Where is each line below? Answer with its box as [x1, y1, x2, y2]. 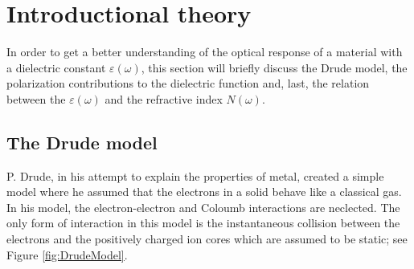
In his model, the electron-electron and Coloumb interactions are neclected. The [6, 198, 400, 215]
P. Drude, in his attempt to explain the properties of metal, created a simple [6, 167, 384, 184]
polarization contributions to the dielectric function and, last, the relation [6, 75, 370, 92]
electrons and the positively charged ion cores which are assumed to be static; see [6, 230, 408, 247]
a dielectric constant [6, 59, 106, 75]
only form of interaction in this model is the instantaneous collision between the [6, 214, 400, 231]
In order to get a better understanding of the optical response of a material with [6, 43, 403, 60]
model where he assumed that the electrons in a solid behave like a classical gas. [6, 183, 402, 200]
